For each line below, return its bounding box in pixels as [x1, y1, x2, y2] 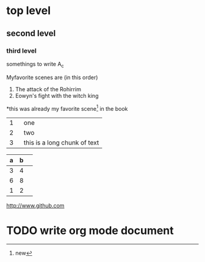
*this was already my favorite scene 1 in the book [6, 103, 128, 112]
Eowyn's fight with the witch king [15, 92, 99, 99]
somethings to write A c [6, 60, 64, 69]
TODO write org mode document [6, 223, 174, 238]
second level [6, 28, 56, 39]
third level [6, 47, 37, 55]
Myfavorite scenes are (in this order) [6, 73, 98, 81]
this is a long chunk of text [23, 138, 99, 147]
